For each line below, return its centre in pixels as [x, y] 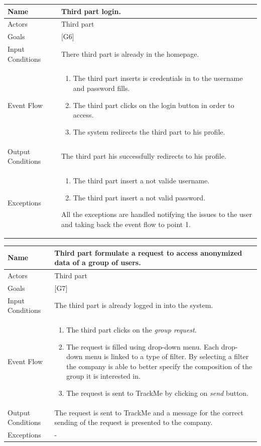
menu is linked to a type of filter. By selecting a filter [167, 356]
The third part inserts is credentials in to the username [158, 78]
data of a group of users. [98, 262]
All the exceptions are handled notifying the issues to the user [156, 214]
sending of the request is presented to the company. [134, 422]
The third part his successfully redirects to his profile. [144, 156]
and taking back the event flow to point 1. [126, 224]
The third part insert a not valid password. [139, 197]
